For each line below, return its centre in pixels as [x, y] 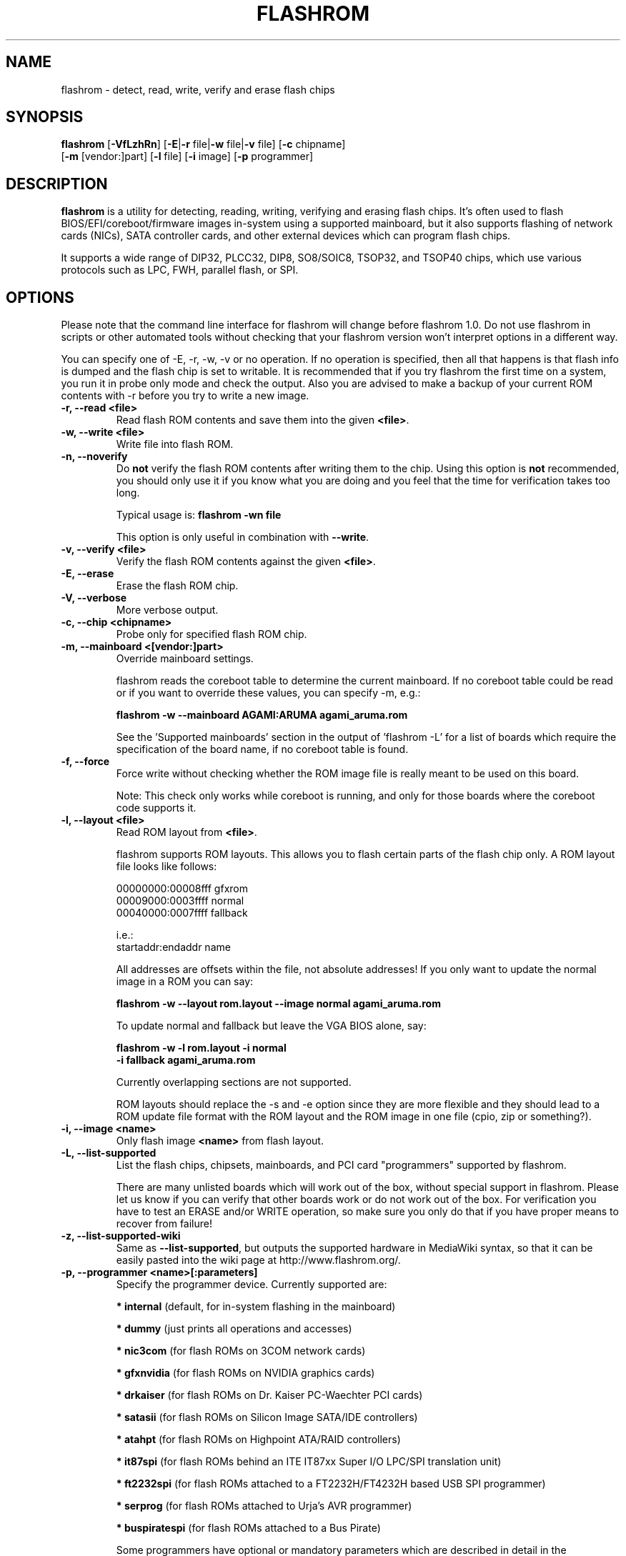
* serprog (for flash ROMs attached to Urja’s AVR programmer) [264, 1506]
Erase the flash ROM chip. [177, 586]
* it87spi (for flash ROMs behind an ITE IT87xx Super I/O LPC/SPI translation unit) [309, 1462]
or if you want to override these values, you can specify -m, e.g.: [268, 693]
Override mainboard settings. [185, 659]
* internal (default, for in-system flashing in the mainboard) [256, 1307]
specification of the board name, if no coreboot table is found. [262, 749]
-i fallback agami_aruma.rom [186, 1060]
